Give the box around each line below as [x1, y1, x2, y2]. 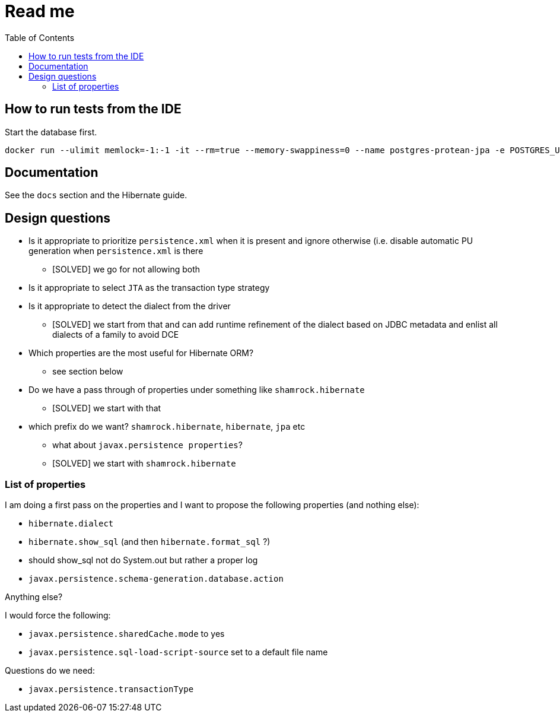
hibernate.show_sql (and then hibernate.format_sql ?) [28, 537, 271, 547]
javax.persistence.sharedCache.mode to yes [28, 629, 225, 639]
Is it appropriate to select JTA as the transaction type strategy [28, 283, 270, 293]
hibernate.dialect [28, 519, 114, 529]
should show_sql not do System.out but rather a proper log [28, 555, 258, 566]
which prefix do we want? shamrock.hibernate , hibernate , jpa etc [28, 421, 306, 432]
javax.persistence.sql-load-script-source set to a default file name [28, 647, 328, 658]
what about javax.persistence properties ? [52, 440, 243, 450]
